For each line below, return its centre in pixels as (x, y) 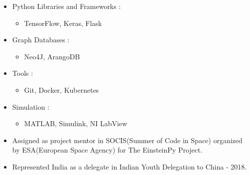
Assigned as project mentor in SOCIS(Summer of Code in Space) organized (127, 140)
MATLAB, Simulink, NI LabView (76, 123)
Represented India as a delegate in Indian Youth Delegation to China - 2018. (129, 166)
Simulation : (31, 106)
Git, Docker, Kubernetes (62, 89)
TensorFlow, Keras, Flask (63, 23)
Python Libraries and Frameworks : (66, 6)
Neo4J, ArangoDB (52, 56)
